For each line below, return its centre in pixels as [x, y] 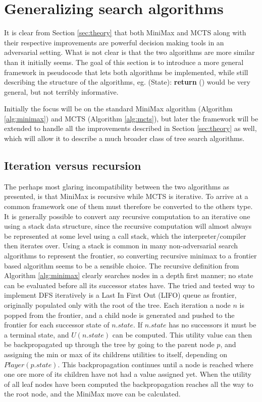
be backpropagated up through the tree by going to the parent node [109, 344]
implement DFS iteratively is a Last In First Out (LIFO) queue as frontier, [120, 295]
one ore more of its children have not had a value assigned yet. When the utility [128, 374]
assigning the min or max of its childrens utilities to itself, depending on [116, 354]
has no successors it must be [213, 325]
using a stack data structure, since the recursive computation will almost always [128, 226]
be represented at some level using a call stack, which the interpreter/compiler [125, 236]
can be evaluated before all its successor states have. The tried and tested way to [129, 285]
